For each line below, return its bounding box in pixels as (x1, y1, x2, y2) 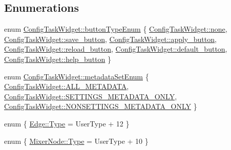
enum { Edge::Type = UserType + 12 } (4, 118, 130, 128)
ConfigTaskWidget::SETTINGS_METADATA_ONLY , (4, 91, 177, 101)
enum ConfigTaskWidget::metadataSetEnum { (4, 71, 149, 81)
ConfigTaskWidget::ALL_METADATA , (4, 81, 129, 92)
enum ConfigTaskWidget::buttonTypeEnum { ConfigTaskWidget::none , (4, 24, 227, 34)
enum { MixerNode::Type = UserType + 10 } (4, 135, 149, 146)
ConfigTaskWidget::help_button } (4, 53, 111, 64)
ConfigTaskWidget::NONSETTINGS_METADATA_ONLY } (4, 101, 197, 112)
